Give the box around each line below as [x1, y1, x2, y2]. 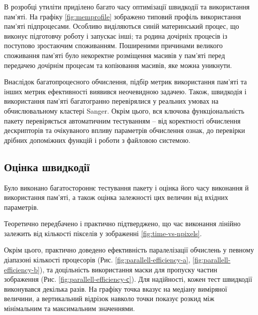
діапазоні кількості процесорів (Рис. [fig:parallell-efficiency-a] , [4, 254, 191, 265]
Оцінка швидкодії [4, 159, 90, 174]
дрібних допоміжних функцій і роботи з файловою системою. [4, 134, 191, 145]
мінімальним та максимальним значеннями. [4, 303, 135, 314]
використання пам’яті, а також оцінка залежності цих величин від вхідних [4, 192, 228, 202]
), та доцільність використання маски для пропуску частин [39, 264, 217, 274]
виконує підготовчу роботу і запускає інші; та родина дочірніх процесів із [4, 30, 228, 41]
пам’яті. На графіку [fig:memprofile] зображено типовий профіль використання [4, 11, 241, 21]
